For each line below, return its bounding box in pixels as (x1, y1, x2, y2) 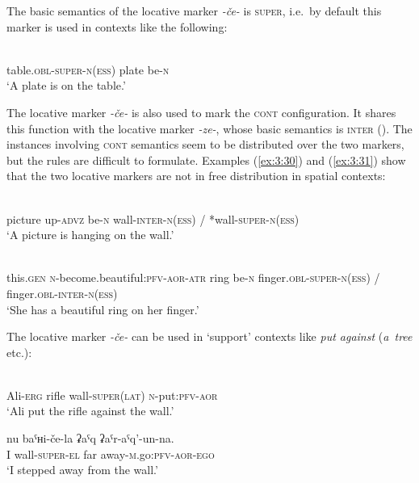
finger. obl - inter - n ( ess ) (6, 284, 118, 301)
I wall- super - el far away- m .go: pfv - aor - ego (6, 445, 215, 462)
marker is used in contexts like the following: (6, 18, 228, 35)
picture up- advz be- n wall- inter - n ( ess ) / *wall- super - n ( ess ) (6, 210, 300, 227)
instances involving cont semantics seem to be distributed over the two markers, (6, 136, 404, 153)
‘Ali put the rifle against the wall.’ (6, 402, 174, 419)
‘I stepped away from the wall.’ (6, 461, 158, 478)
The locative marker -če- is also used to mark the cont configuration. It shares (6, 103, 396, 120)
